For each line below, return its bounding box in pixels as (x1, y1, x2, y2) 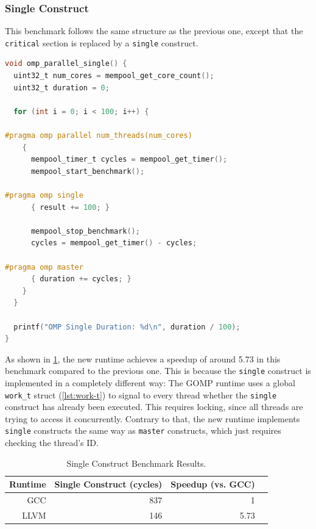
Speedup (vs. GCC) (170, 478, 255, 491)
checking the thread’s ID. (5, 436, 99, 449)
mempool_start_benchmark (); (30, 167, 145, 176)
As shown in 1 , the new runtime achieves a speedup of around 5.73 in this (5, 352, 281, 365)
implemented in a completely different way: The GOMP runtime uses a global (5, 376, 295, 389)
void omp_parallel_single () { (5, 59, 127, 68)
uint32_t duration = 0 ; (13, 83, 110, 92)
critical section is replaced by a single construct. (5, 36, 198, 49)
